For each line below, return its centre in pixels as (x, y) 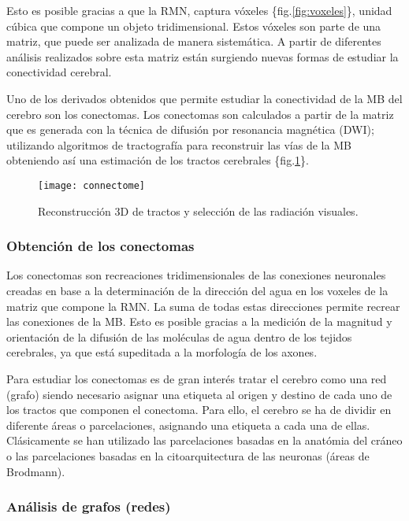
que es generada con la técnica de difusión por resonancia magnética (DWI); (190, 129)
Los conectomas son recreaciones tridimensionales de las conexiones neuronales (196, 275)
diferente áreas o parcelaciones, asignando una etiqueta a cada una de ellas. (188, 425)
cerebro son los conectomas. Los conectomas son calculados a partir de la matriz (200, 114)
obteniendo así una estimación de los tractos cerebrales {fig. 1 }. (158, 160)
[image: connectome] (92, 185)
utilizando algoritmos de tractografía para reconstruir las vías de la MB (179, 144)
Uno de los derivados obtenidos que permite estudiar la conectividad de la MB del (204, 98)
